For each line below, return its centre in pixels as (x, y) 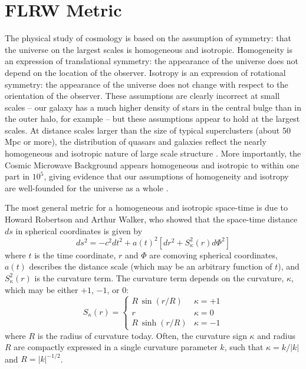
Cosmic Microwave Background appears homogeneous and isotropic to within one (152, 164)
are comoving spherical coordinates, (213, 255)
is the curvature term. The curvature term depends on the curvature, (159, 277)
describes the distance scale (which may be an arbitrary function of (151, 266)
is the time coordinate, (75, 255)
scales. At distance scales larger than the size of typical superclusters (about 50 (148, 130)
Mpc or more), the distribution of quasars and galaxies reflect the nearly (136, 142)
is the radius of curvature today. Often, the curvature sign (142, 335)
